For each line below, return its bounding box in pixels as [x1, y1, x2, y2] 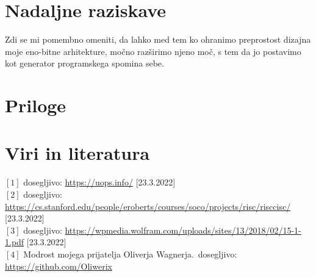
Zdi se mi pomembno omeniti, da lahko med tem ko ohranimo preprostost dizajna [5, 33, 311, 46]
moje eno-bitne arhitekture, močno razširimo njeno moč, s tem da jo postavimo [5, 45, 301, 57]
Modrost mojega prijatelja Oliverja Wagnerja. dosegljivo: [23, 247, 237, 260]
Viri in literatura [5, 140, 150, 165]
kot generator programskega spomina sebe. [5, 57, 164, 70]
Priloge [5, 93, 66, 118]
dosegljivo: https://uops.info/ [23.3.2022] [23, 176, 176, 189]
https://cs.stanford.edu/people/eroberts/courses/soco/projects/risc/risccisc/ [5, 200, 291, 212]
